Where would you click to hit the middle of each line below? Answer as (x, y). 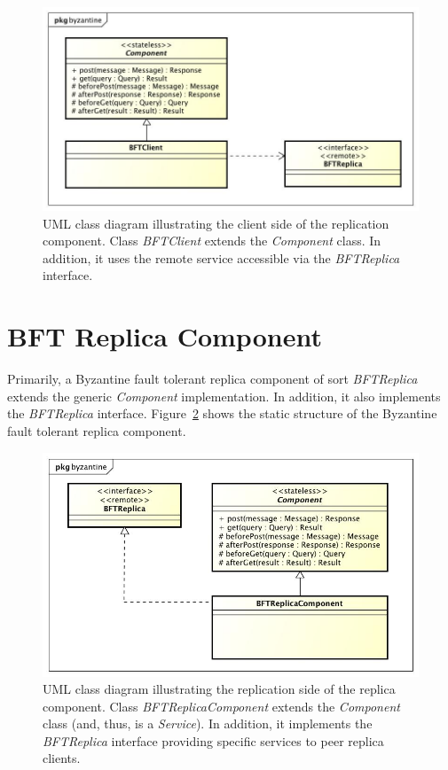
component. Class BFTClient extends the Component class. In (212, 241)
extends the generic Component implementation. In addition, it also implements (224, 396)
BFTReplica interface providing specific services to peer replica (213, 740)
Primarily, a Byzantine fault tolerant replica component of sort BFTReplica (212, 379)
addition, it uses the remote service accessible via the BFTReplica (221, 257)
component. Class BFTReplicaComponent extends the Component (221, 706)
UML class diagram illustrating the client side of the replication (216, 223)
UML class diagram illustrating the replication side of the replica (219, 689)
